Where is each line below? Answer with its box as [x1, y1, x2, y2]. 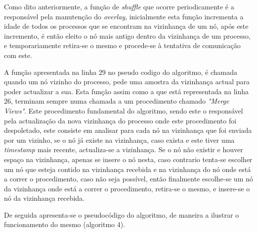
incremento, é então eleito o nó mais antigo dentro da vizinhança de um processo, [4, 30, 251, 41]
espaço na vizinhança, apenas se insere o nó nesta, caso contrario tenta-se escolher [4, 154, 253, 164]
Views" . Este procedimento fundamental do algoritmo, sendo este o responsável [4, 105, 243, 116]
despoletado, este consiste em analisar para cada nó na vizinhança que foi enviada [4, 125, 252, 135]
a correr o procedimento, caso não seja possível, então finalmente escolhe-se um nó [4, 174, 253, 184]
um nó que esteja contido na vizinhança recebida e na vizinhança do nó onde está [4, 164, 251, 174]
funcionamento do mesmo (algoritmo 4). [4, 219, 126, 230]
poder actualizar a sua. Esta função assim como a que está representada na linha [4, 86, 249, 96]
